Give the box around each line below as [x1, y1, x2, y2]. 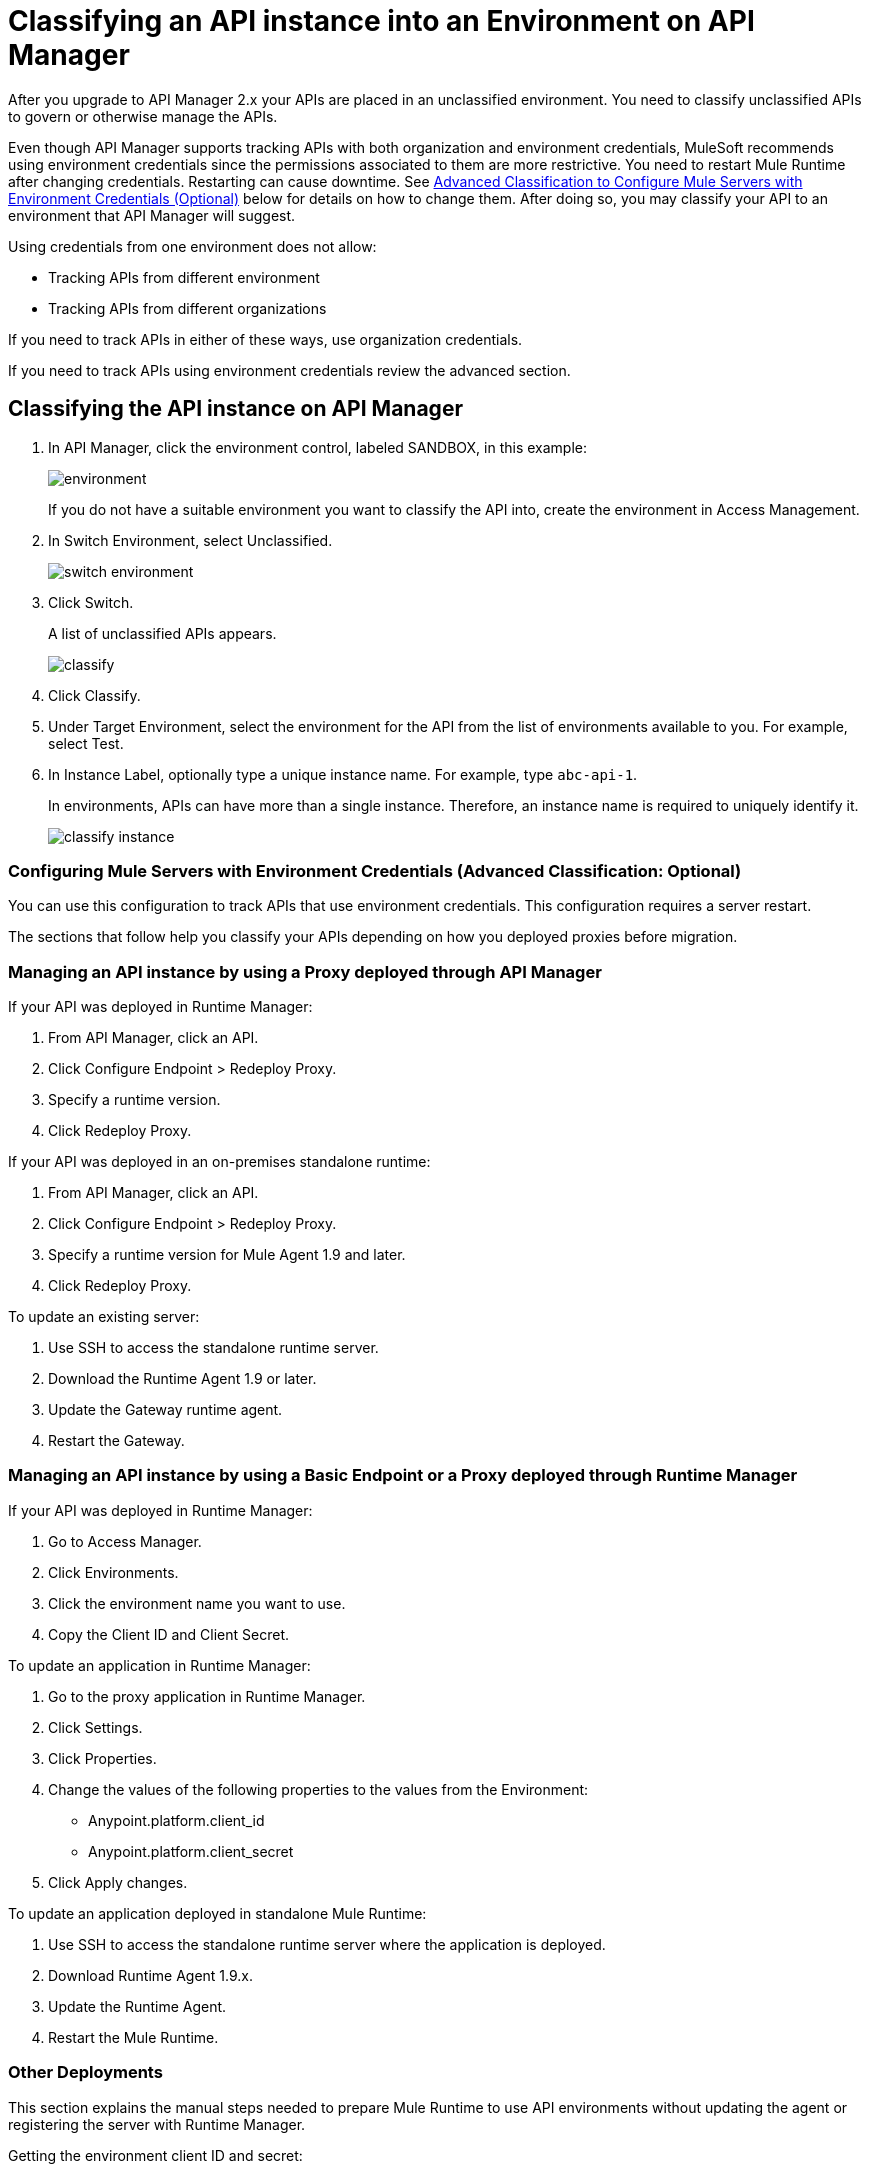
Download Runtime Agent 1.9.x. [48, 1966, 254, 1984]
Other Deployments [8, 2062, 163, 2083]
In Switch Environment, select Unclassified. [48, 531, 333, 549]
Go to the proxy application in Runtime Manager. [48, 1687, 366, 1705]
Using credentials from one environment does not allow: [8, 237, 377, 255]
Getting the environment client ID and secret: [8, 2146, 303, 2164]
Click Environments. [48, 1563, 179, 1581]
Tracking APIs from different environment [48, 268, 320, 286]
